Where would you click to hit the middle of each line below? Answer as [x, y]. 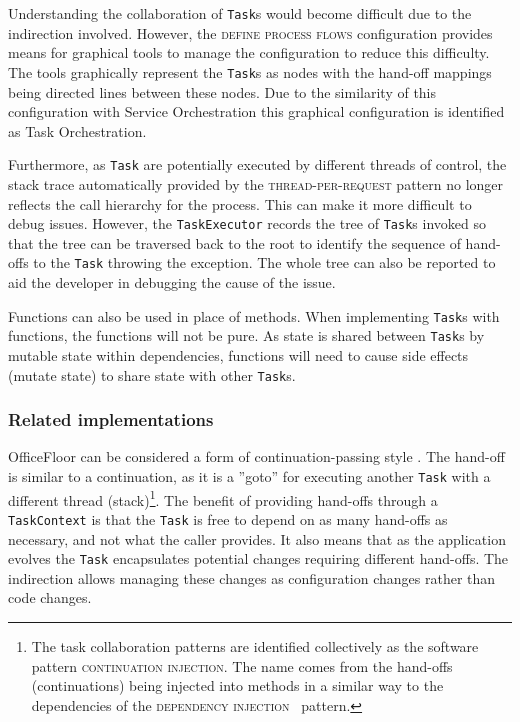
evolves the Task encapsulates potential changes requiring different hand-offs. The [258, 558]
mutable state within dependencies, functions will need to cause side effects [238, 354]
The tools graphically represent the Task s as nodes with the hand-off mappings [250, 71]
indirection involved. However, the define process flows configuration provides [250, 32]
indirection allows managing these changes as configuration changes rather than [252, 577]
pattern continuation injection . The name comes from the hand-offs [242, 665]
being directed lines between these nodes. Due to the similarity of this [222, 91]
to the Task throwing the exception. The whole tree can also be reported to [264, 262]
